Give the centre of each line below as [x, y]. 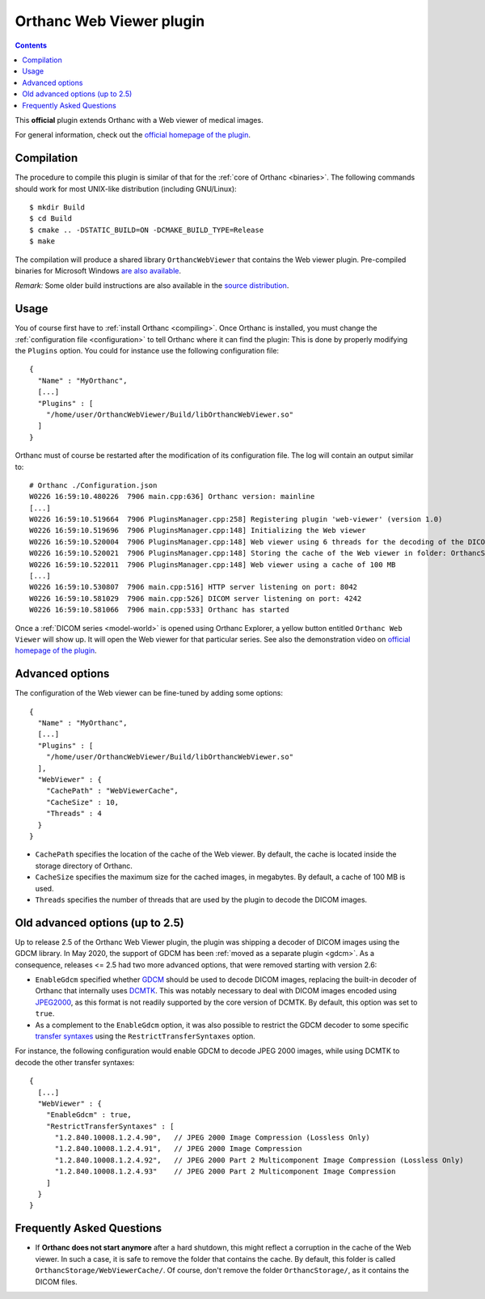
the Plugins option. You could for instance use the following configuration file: [147, 351]
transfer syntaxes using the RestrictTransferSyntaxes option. [145, 1036]
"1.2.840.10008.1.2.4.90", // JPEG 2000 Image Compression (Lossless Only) [213, 1138]
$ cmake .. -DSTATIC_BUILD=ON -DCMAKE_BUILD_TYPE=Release [147, 230]
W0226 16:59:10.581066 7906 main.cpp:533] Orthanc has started [160, 610]
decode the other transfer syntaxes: [75, 1062]
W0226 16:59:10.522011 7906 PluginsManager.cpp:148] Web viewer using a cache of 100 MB [213, 565]
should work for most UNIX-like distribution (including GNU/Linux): [126, 188]
